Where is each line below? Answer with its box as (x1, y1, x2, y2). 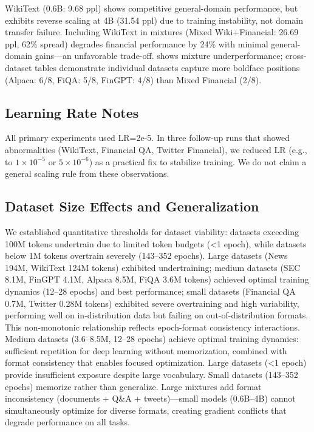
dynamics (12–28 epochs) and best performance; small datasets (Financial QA (5, 284, 296, 297)
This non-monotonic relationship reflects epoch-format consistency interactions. (5, 320, 300, 333)
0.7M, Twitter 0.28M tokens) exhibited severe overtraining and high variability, (5, 297, 299, 309)
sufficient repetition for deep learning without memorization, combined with (5, 344, 287, 357)
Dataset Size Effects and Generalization (5, 197, 259, 216)
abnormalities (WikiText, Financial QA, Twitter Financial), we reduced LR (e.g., (5, 143, 307, 156)
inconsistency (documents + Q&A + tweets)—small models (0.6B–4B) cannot (5, 392, 296, 405)
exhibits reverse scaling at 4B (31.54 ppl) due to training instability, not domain (5, 13, 304, 26)
